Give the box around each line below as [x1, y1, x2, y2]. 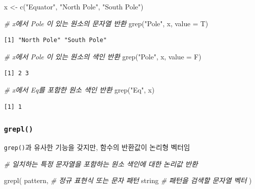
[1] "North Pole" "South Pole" [4, 37, 107, 44]
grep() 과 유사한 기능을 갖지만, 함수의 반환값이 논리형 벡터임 [4, 142, 190, 152]
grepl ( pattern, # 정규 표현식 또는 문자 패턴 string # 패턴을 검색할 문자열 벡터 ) [4, 175, 252, 186]
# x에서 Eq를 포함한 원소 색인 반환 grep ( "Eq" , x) [4, 84, 154, 94]
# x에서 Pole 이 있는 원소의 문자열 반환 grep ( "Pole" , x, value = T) [4, 18, 208, 28]
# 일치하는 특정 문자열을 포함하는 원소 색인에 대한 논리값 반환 [4, 158, 198, 169]
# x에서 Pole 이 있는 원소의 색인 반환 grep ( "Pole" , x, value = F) [4, 51, 202, 61]
